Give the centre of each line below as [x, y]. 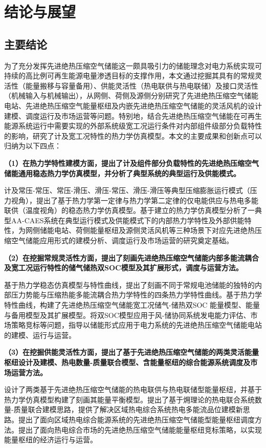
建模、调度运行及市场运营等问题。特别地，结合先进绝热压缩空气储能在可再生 [133, 115]
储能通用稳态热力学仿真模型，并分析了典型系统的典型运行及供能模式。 [122, 173]
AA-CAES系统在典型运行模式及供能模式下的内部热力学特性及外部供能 [128, 220]
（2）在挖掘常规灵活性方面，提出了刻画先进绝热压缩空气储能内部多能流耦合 [132, 257]
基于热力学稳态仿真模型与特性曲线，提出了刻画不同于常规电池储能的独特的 [129, 284]
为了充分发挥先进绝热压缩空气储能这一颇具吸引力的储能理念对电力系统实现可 [133, 65]
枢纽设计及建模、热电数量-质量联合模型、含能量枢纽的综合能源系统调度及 [127, 362]
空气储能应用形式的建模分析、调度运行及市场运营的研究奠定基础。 [122, 240]
